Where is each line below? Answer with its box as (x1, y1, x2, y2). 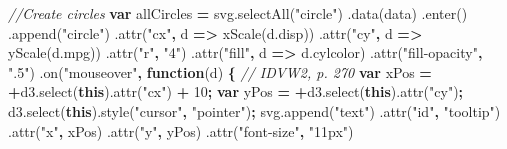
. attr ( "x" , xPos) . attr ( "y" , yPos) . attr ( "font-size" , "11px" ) (8, 120, 354, 141)
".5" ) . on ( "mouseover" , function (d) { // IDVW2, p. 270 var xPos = (8, 61, 432, 82)
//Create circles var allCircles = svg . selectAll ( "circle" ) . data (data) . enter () (8, 3, 468, 23)
